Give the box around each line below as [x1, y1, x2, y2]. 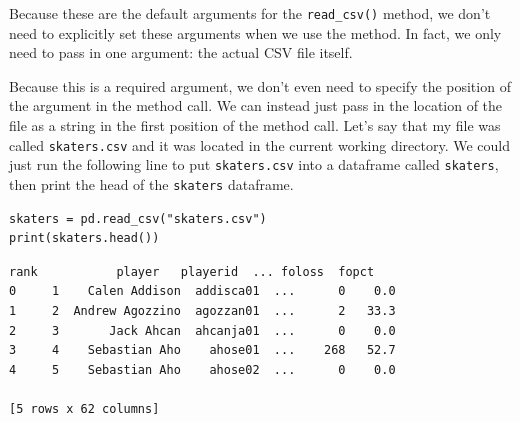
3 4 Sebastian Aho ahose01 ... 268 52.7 [9, 343, 396, 358]
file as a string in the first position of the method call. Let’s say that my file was [9, 115, 501, 136]
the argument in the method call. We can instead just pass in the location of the [9, 95, 503, 116]
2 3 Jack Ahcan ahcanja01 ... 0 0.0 [9, 323, 396, 338]
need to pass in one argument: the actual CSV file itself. [9, 42, 353, 63]
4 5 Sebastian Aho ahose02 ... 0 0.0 [9, 362, 396, 377]
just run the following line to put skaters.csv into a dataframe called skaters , [9, 154, 499, 175]
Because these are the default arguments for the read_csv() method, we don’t [9, 3, 491, 23]
